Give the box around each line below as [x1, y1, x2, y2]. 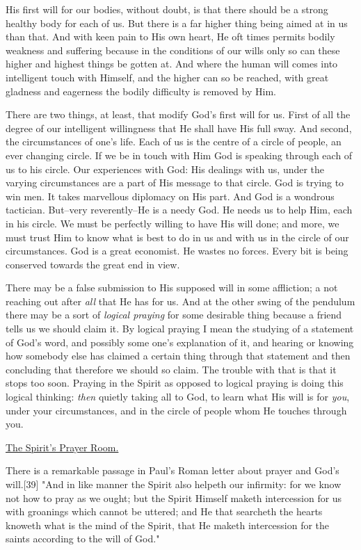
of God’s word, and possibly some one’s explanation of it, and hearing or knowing [6, 334, 354, 349]
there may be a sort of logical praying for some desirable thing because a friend [6, 307, 342, 322]
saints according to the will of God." [6, 531, 160, 546]
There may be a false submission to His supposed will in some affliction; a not [6, 280, 338, 295]
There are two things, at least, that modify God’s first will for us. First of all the [6, 107, 351, 122]
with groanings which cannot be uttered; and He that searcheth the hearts [6, 504, 323, 519]
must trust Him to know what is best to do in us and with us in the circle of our [6, 229, 349, 244]
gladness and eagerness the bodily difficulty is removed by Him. [6, 83, 276, 98]
